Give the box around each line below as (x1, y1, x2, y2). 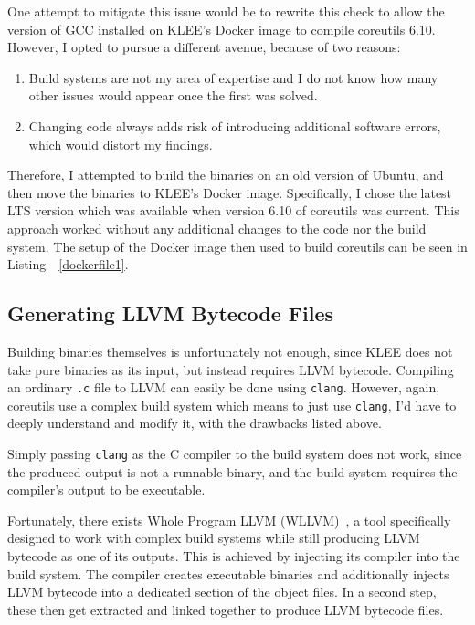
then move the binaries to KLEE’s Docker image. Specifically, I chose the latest (7, 182, 452, 202)
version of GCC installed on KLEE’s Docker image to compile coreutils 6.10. (7, 19, 436, 38)
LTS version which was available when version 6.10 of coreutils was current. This (7, 201, 459, 220)
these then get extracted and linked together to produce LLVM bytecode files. (7, 599, 444, 619)
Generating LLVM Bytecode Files (7, 299, 334, 328)
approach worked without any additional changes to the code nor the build (7, 218, 427, 237)
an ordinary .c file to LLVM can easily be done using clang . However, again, (7, 378, 440, 397)
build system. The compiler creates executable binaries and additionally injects (7, 564, 449, 583)
